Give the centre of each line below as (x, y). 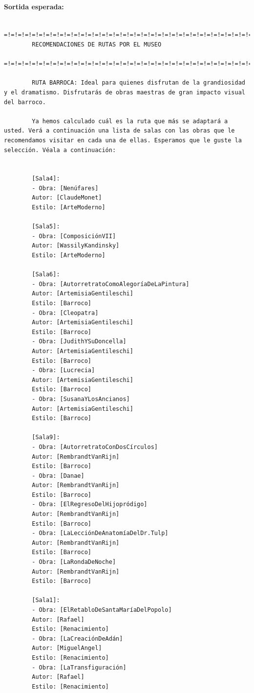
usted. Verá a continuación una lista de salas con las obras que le (119, 131)
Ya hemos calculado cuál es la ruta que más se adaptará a (130, 121)
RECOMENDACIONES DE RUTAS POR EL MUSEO (97, 44)
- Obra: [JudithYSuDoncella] (79, 342)
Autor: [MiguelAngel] (67, 648)
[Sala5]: (46, 227)
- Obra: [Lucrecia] (63, 370)
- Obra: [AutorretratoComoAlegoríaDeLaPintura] (111, 284)
